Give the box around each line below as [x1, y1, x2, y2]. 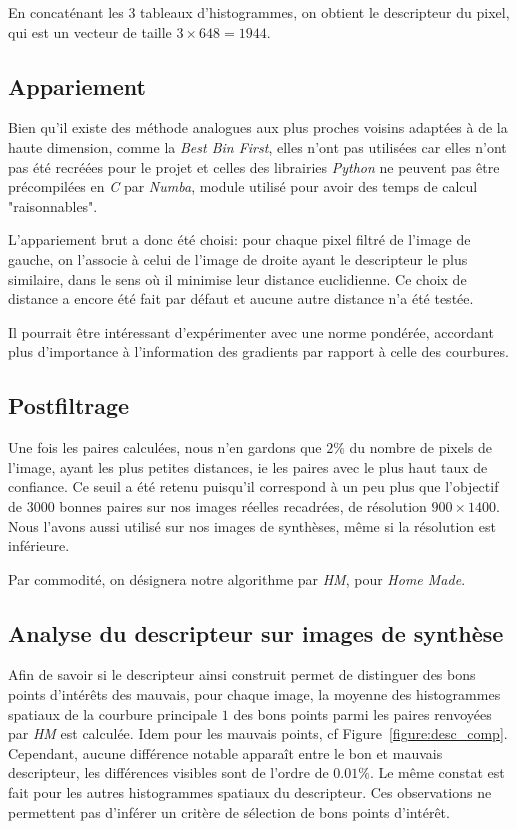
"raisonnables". [8, 195, 98, 216]
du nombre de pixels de [349, 437, 493, 458]
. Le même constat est [369, 762, 505, 783]
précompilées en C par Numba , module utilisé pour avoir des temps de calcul [8, 176, 478, 197]
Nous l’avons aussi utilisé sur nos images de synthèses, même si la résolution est [8, 515, 496, 536]
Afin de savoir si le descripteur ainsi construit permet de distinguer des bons [8, 664, 476, 685]
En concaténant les [8, 2, 124, 22]
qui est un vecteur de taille [8, 21, 172, 42]
